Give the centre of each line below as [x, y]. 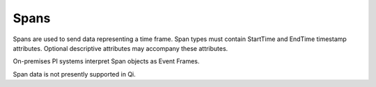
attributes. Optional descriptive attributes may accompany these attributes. [120, 48]
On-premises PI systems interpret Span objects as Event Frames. [106, 61]
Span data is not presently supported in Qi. [74, 74]
